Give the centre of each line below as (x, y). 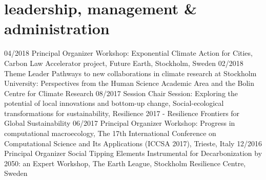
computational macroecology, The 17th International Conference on (110, 133)
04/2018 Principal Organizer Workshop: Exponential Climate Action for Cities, (128, 53)
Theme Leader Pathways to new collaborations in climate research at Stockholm (130, 73)
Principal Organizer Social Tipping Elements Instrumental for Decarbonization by (133, 153)
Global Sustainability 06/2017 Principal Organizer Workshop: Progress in (120, 123)
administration (57, 28)
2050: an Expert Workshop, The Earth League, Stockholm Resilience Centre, (125, 163)
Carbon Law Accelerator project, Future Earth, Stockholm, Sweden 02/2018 (124, 63)
